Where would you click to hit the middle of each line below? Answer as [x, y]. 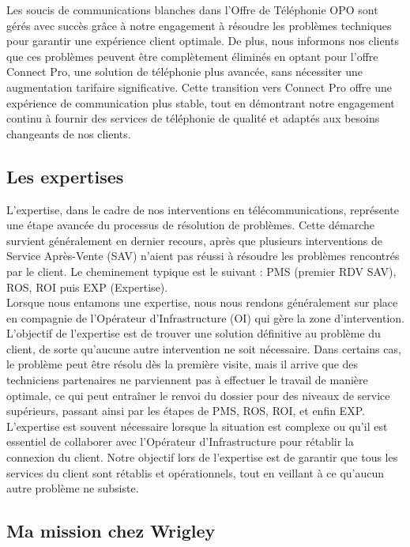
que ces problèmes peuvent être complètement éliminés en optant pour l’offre [192, 56]
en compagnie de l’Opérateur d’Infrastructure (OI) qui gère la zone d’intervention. [205, 317]
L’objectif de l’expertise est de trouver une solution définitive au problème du [194, 333]
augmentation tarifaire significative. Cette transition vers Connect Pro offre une [199, 87]
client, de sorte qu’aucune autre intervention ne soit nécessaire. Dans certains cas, [204, 348]
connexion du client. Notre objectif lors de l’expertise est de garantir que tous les [202, 457]
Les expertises [65, 176]
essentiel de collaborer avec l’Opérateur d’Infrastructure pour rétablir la [180, 441]
